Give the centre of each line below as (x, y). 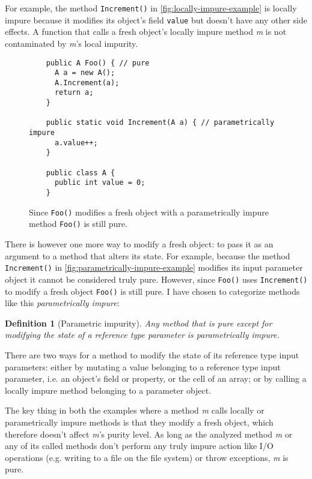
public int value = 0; (100, 183)
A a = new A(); (85, 73)
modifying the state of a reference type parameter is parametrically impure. (142, 335)
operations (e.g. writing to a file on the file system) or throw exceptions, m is (147, 457)
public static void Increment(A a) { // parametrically (160, 123)
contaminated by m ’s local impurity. (72, 43)
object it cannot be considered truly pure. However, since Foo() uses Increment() (156, 279)
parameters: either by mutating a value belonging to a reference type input (143, 366)
